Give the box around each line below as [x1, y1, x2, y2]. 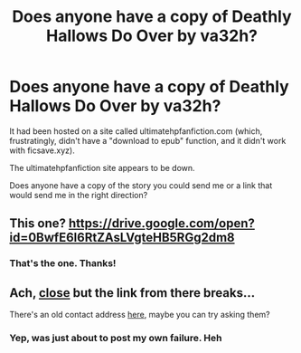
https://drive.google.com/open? [68, 215, 256, 232]
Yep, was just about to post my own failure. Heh [9, 331, 222, 344]
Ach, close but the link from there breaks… [9, 285, 256, 301]
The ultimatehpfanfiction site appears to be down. [9, 162, 196, 173]
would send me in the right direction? [9, 189, 148, 200]
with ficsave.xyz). [9, 145, 75, 156]
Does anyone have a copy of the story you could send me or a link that [9, 179, 273, 191]
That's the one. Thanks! [9, 257, 117, 270]
